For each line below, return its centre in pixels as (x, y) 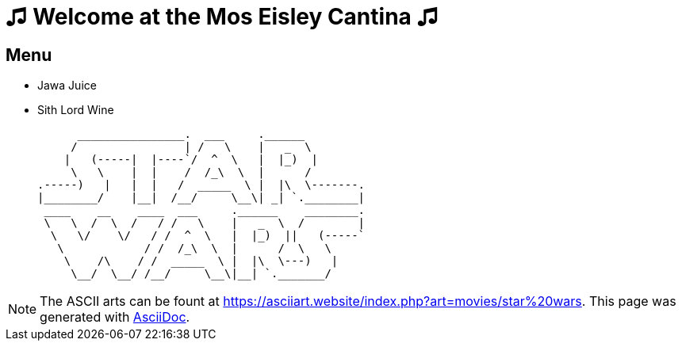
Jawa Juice (67, 86)
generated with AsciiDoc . (115, 317)
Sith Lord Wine (76, 110)
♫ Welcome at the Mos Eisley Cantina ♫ (222, 17)
